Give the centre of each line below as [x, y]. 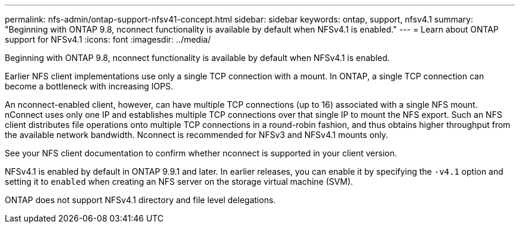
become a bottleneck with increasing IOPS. [89, 86]
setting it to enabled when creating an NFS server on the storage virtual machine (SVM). [179, 182]
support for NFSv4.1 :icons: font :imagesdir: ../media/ [108, 39]
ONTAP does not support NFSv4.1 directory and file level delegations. [140, 200]
